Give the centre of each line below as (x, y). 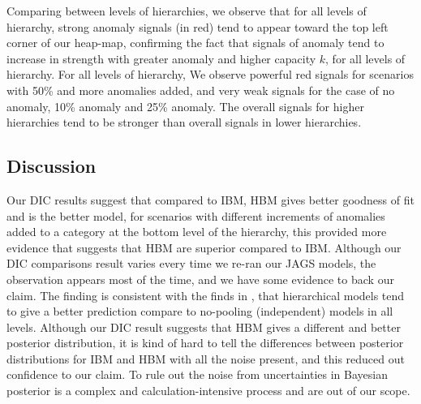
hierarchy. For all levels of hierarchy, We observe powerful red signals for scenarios (210, 74)
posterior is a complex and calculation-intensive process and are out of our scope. (208, 391)
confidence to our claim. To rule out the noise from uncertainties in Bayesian (197, 374)
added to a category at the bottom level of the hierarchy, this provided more (197, 232)
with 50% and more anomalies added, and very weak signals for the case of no (201, 90)
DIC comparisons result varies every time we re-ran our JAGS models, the (191, 263)
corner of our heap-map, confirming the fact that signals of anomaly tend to (195, 43)
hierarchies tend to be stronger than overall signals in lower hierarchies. (184, 122)
